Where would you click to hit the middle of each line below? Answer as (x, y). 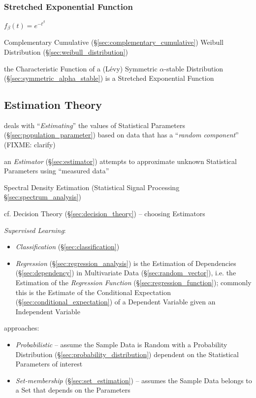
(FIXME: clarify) (30, 145)
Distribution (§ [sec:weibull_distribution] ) (66, 51)
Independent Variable (48, 311)
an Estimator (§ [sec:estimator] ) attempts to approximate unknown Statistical (120, 161)
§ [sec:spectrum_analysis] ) (43, 197)
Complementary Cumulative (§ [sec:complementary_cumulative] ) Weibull (114, 42)
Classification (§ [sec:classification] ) (67, 247)
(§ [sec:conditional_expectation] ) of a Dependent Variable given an (115, 302)
